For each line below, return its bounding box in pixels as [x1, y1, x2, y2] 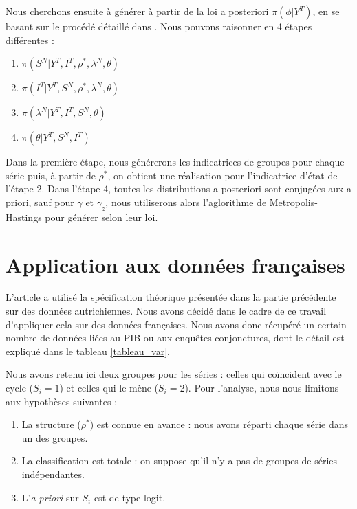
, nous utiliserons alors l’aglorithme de [105, 194, 267, 209]
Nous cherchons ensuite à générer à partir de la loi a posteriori [6, 4, 269, 18]
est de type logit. [94, 490, 166, 504]
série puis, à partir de [6, 168, 96, 182]
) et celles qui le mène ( [59, 381, 158, 395]
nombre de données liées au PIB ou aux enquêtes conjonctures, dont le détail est [6, 330, 345, 345]
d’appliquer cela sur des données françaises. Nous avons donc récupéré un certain [6, 317, 347, 331]
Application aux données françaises [6, 250, 345, 278]
